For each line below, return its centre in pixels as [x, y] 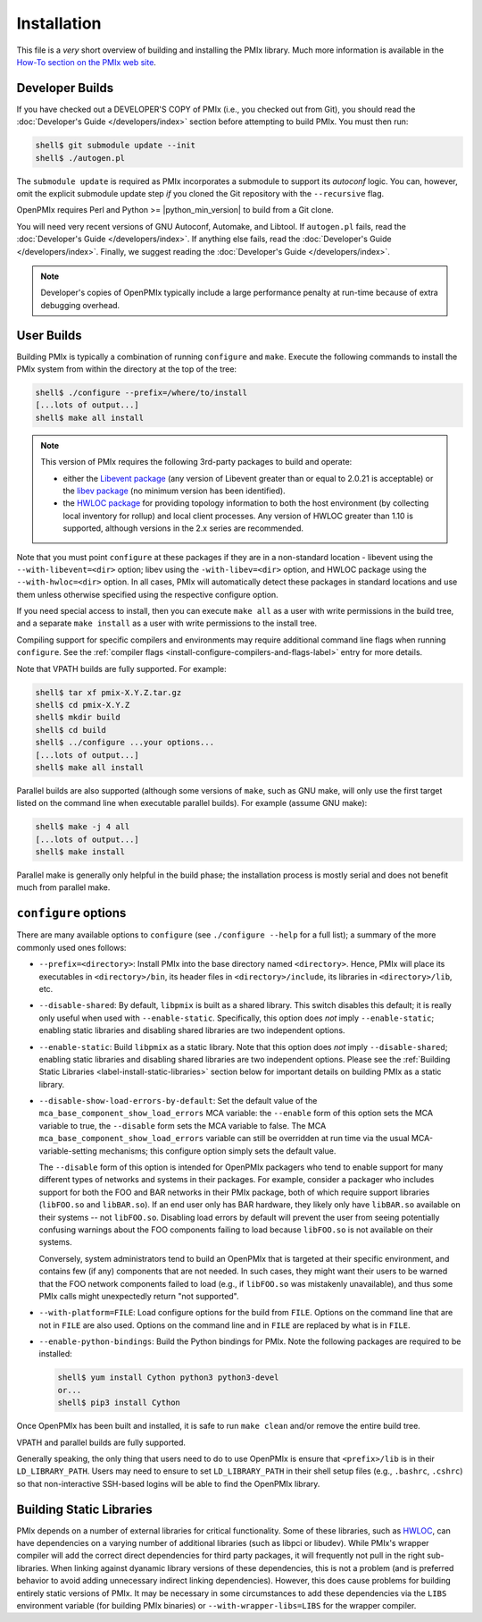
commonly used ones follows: [71, 947]
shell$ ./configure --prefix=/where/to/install [141, 393]
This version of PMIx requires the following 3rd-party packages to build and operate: [196, 462]
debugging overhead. [80, 305]
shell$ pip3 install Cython [119, 1403]
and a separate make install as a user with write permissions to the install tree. [166, 623]
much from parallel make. [63, 887]
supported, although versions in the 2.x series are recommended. [183, 528]
